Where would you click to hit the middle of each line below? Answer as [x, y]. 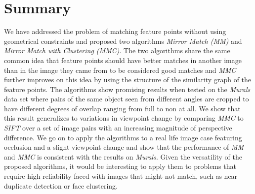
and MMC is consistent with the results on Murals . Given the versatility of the [123, 156]
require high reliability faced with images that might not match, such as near [121, 176]
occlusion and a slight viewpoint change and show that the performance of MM [124, 147]
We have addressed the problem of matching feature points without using [115, 31]
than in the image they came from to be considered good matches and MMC [120, 70]
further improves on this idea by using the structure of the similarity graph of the [128, 80]
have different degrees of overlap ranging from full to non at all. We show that [122, 108]
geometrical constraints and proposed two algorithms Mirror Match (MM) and [123, 41]
